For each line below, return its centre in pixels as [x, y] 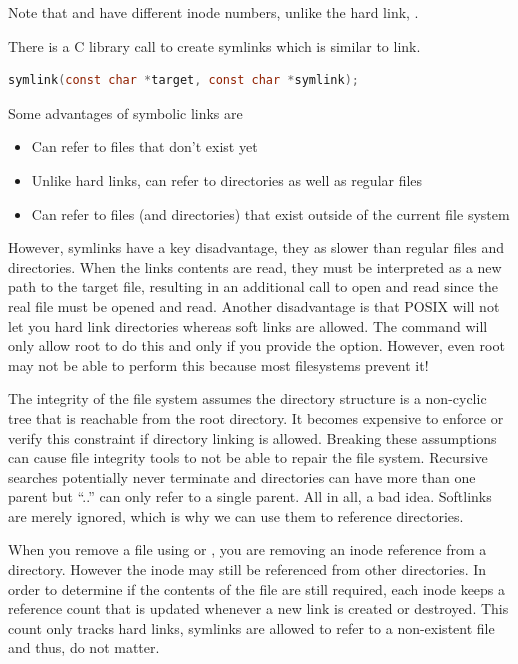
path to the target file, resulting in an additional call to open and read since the [253, 286]
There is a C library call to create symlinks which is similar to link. [214, 45]
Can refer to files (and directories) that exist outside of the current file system [270, 213]
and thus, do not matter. [84, 647]
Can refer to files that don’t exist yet [144, 146]
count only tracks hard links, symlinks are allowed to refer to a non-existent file [251, 627]
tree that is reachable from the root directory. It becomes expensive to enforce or [256, 417]
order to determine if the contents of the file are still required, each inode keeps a [257, 588]
